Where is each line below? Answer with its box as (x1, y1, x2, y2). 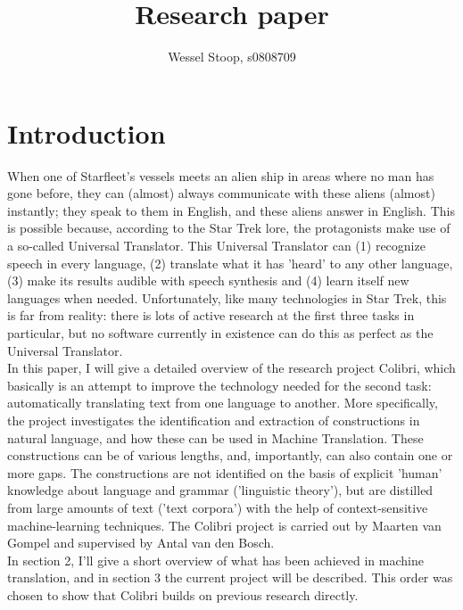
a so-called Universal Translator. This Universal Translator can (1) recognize (7, 236, 426, 255)
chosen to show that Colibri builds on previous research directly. (7, 585, 359, 604)
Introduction (7, 114, 166, 151)
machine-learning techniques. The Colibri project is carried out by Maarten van (7, 515, 442, 534)
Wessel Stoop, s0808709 (168, 47, 296, 66)
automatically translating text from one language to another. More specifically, (7, 393, 438, 412)
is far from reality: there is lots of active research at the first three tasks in (7, 306, 415, 325)
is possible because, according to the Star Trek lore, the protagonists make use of (7, 218, 451, 237)
